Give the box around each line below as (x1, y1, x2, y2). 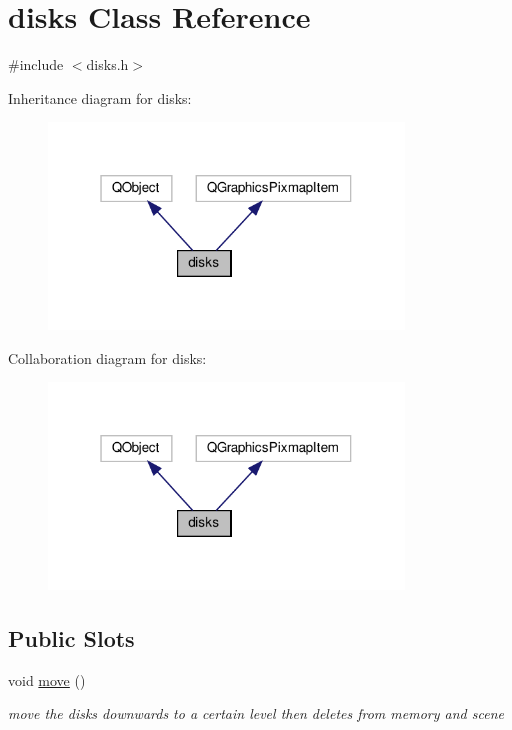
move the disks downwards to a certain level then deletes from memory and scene (8, 703, 504, 724)
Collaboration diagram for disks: (8, 347, 207, 368)
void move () (8, 669, 86, 690)
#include (8, 54, 64, 75)
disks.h (86, 54, 129, 75)
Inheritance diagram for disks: (8, 87, 192, 108)
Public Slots (8, 622, 135, 653)
